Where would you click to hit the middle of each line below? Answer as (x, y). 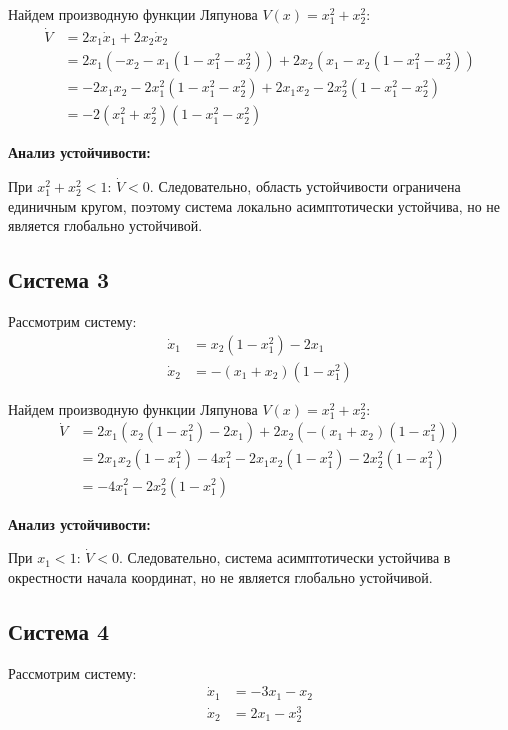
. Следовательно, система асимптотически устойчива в (285, 557)
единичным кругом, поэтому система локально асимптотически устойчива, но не (254, 205)
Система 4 (59, 630)
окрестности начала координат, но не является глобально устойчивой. (220, 576)
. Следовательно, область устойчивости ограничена (305, 185)
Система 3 (59, 279)
